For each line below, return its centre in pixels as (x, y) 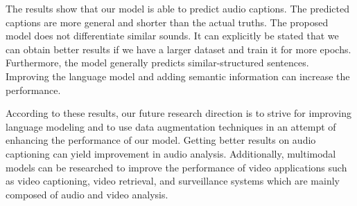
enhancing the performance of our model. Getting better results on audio (161, 140)
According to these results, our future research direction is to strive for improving (179, 113)
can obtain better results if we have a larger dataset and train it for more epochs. (178, 49)
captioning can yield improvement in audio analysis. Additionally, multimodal (171, 153)
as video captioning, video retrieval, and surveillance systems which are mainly (173, 181)
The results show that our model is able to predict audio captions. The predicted (177, 8)
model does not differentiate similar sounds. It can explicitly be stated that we (172, 36)
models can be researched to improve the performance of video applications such (176, 167)
